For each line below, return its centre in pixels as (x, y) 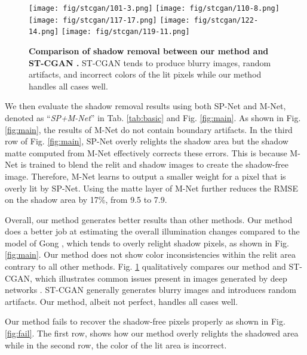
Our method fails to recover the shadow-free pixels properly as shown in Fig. (145, 321)
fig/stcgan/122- (226, 20)
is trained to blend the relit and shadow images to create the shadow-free (154, 164)
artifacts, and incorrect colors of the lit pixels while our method (145, 74)
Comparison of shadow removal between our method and (149, 50)
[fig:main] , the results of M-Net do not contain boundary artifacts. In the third (149, 129)
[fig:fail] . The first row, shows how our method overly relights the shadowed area (152, 333)
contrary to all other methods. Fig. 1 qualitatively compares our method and (145, 266)
